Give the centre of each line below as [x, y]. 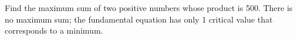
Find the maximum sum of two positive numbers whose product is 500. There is [149, 8]
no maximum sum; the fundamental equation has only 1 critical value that [139, 19]
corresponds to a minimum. [54, 30]
